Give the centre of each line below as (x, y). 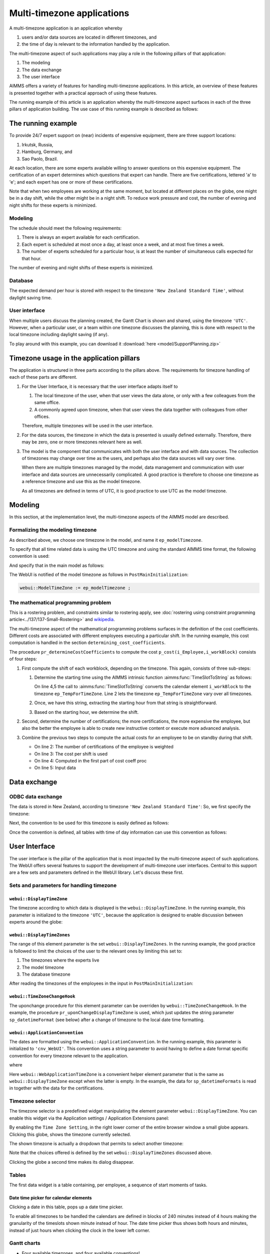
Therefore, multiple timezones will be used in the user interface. (87, 426)
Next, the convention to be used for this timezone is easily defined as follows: (89, 823)
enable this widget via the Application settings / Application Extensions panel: (89, 1118)
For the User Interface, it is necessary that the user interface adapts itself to (100, 386)
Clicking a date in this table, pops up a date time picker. (66, 1207)
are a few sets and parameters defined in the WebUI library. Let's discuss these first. (96, 872)
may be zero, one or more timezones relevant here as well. (82, 442)
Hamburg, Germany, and (47, 152)
